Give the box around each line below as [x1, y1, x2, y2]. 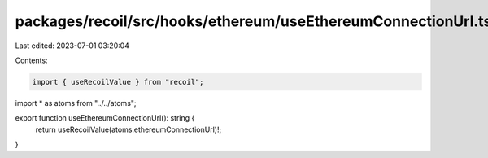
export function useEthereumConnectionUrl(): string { [15, 113, 195, 123]
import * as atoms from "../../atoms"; [15, 98, 137, 108]
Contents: [15, 55, 48, 65]
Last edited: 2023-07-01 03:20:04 [15, 41, 130, 50]
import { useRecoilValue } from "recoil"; [32, 77, 204, 86]
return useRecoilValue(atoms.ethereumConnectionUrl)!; [35, 125, 222, 134]
